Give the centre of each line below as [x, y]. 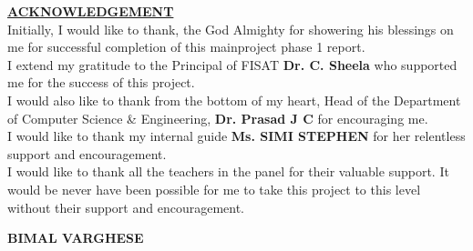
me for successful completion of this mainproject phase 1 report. [186, 47]
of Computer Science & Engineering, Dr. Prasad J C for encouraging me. [218, 118]
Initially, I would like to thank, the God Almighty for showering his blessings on [231, 29]
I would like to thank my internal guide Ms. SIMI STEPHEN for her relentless [236, 136]
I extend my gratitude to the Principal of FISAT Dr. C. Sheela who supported [232, 64]
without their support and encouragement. [126, 207]
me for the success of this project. [101, 82]
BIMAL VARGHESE [76, 238]
